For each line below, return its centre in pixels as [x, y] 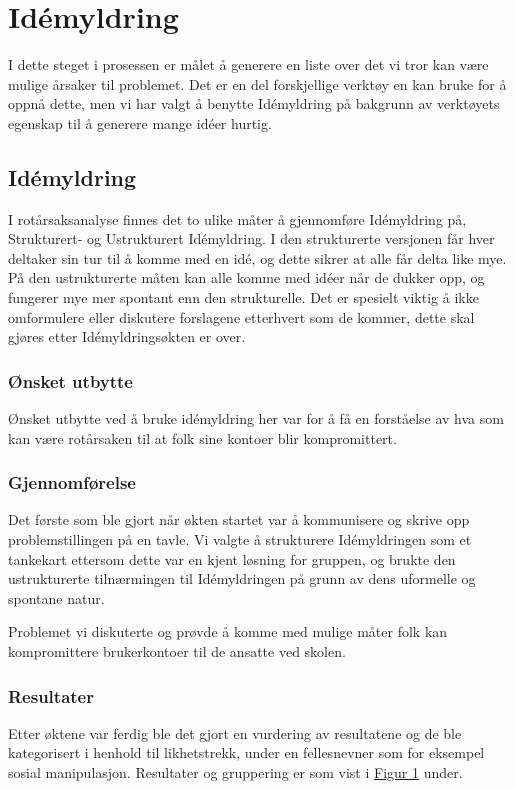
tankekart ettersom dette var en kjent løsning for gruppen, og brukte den [232, 558]
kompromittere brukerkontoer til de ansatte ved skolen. [177, 651]
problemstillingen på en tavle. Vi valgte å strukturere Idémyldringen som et [240, 539]
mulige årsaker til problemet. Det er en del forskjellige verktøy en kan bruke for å [257, 83]
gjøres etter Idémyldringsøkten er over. [127, 336]
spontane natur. [56, 597]
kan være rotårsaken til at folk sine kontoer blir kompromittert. [202, 437]
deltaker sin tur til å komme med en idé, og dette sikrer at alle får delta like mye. [257, 257]
